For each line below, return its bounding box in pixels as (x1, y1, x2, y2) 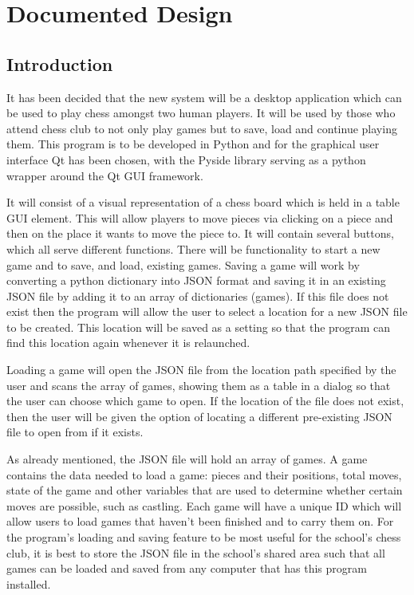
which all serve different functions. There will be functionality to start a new (6, 240, 380, 257)
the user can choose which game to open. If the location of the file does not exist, (6, 392, 404, 409)
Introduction (6, 51, 113, 76)
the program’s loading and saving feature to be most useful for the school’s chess (6, 529, 401, 546)
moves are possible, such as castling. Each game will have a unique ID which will (6, 497, 402, 514)
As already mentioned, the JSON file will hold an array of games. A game (6, 451, 368, 467)
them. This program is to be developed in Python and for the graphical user (6, 136, 380, 152)
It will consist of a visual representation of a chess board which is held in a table (6, 194, 400, 211)
